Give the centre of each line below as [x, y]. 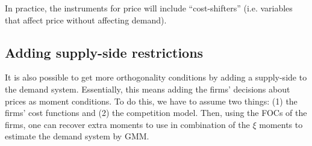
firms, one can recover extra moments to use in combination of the [127, 124]
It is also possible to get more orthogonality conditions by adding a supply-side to [156, 77]
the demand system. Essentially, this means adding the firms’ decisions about [148, 89]
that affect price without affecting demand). [86, 20]
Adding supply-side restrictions [104, 52]
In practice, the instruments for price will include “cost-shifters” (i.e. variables [149, 8]
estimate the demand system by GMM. [77, 136]
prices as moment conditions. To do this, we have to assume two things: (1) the [151, 101]
